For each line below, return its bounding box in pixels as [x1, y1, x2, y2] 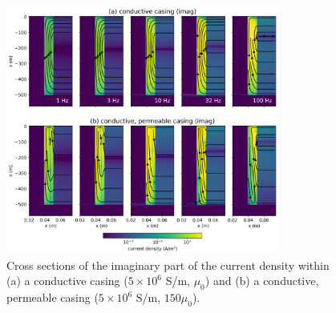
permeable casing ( [6, 289, 99, 306]
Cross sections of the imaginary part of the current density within [6, 256, 330, 273]
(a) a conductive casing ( [6, 272, 128, 289]
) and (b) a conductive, [204, 272, 319, 289]
